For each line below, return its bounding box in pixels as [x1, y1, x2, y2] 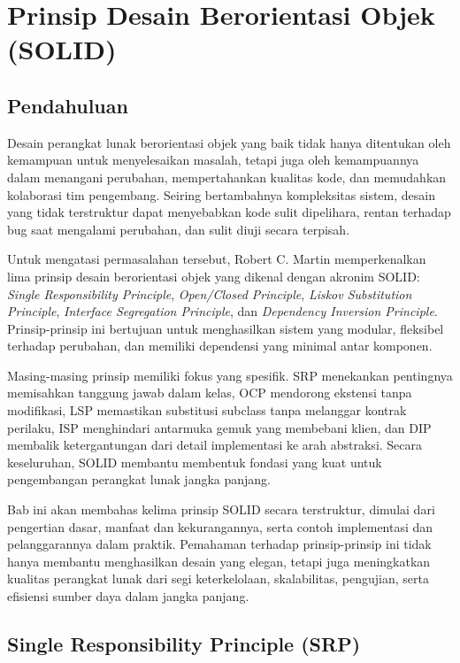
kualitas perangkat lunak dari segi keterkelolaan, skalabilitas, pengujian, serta [7, 569, 429, 588]
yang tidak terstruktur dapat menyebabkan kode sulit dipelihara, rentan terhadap [7, 203, 451, 221]
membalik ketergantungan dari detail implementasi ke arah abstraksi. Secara [7, 436, 423, 454]
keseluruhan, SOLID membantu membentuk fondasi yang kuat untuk [7, 452, 382, 471]
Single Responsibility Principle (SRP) [7, 630, 361, 657]
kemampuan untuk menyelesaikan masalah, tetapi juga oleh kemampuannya [7, 150, 419, 169]
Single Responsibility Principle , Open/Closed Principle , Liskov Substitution [7, 284, 412, 303]
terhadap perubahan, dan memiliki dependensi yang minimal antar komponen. [7, 336, 433, 355]
